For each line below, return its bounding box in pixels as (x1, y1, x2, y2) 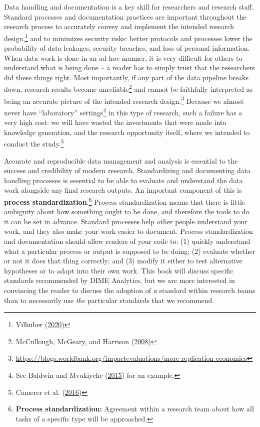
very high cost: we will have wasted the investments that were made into (4, 117, 226, 127)
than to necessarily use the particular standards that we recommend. (4, 295, 214, 305)
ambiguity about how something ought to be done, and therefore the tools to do (4, 206, 249, 217)
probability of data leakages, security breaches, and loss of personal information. (4, 43, 250, 53)
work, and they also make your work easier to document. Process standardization (4, 226, 253, 236)
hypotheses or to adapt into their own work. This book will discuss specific (4, 265, 233, 275)
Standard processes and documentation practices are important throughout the (4, 11, 246, 22)
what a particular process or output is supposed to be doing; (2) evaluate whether (4, 245, 255, 256)
